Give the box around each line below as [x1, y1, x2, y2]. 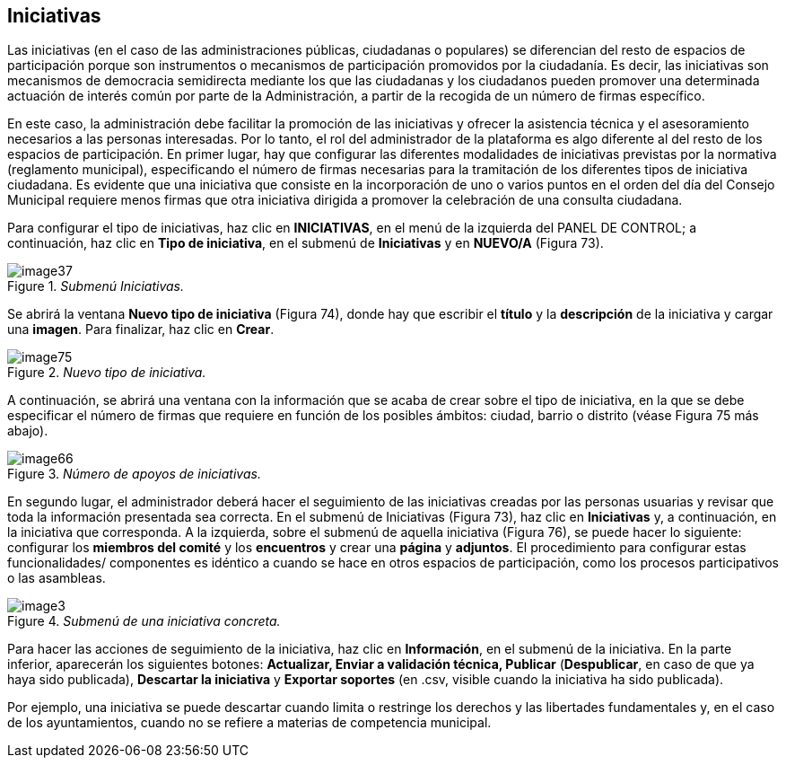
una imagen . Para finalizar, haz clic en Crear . [7, 321, 275, 338]
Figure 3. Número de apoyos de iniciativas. [7, 466, 261, 482]
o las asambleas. [7, 570, 106, 586]
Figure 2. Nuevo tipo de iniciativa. [7, 365, 206, 381]
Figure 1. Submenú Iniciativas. [7, 278, 185, 295]
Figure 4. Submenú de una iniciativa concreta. [7, 613, 281, 629]
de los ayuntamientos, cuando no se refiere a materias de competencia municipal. [7, 715, 492, 731]
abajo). [7, 423, 48, 439]
